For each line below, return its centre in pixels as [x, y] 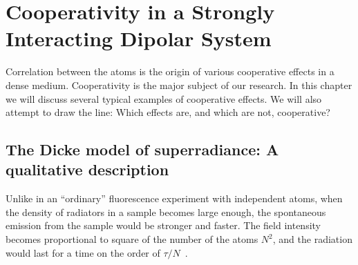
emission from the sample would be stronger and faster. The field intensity [163, 225]
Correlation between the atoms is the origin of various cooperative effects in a [170, 71]
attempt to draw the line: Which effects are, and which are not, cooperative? [168, 112]
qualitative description [87, 169]
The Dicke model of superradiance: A [142, 149]
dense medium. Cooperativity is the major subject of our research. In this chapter [179, 85]
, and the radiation [312, 239]
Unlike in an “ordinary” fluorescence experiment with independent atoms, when [174, 198]
